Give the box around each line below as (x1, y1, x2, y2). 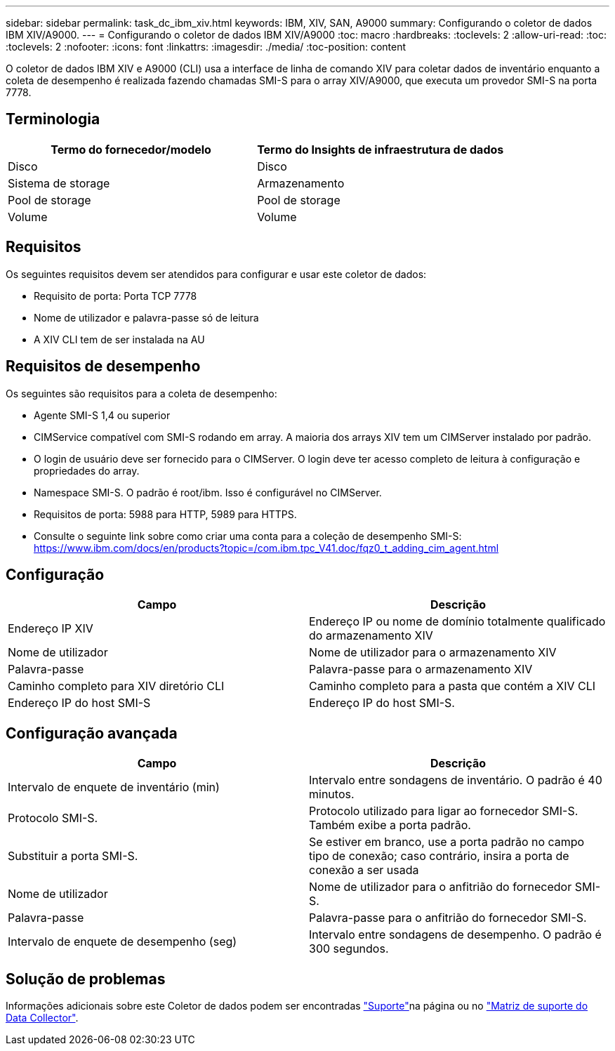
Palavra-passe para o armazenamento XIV (309, 662, 533, 677)
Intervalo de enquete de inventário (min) (8, 780, 220, 795)
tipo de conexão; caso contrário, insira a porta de (309, 849, 569, 864)
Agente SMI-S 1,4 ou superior (34, 409, 171, 421)
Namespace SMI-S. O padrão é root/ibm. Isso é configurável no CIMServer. (34, 486, 382, 498)
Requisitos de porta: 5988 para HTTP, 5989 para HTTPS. (34, 508, 297, 520)
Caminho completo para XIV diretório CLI (8, 679, 225, 694)
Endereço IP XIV (8, 621, 93, 636)
